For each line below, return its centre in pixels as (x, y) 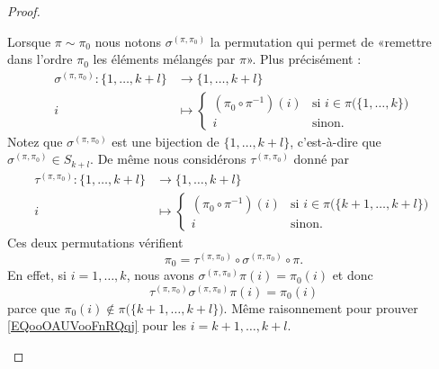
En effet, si (37, 275)
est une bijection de (166, 141)
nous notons (128, 41)
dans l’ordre (40, 59)
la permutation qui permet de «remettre (321, 41)
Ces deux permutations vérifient (95, 242)
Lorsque (29, 41)
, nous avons (160, 275)
